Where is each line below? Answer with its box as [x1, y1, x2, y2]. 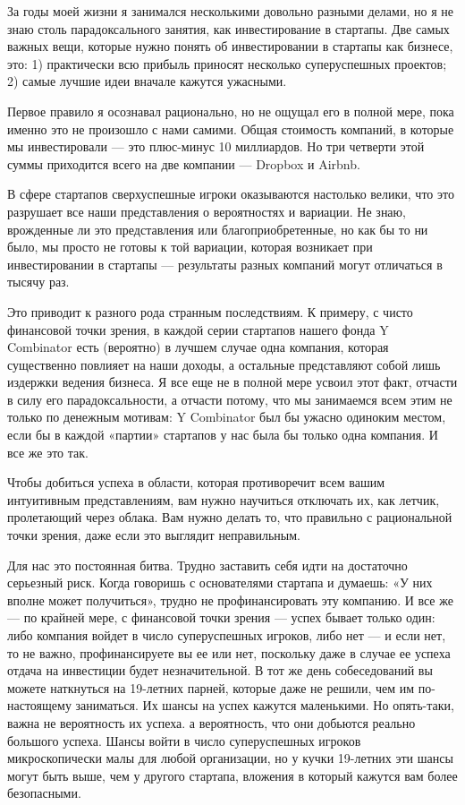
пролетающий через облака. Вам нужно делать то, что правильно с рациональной [7, 508, 452, 527]
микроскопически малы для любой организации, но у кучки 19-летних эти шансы [7, 749, 453, 767]
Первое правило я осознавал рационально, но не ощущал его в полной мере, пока [7, 101, 454, 120]
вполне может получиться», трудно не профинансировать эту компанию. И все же [7, 590, 453, 609]
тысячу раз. [7, 272, 70, 291]
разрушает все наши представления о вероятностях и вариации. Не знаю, [7, 201, 406, 220]
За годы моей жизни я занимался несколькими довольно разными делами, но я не [7, 2, 453, 20]
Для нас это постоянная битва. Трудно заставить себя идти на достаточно [7, 555, 408, 574]
